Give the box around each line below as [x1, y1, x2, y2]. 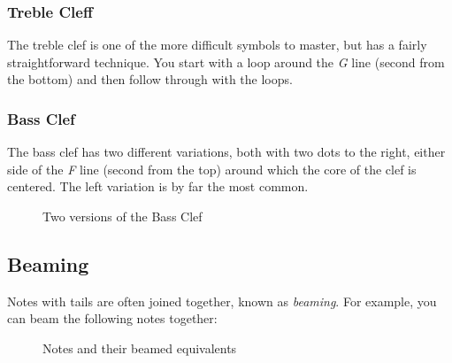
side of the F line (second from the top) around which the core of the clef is [7, 159, 417, 178]
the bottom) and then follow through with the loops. [7, 70, 293, 89]
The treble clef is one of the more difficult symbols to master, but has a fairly [7, 35, 427, 54]
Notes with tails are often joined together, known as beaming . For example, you [7, 291, 437, 310]
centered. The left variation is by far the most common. [7, 177, 309, 196]
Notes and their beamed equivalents [42, 338, 237, 357]
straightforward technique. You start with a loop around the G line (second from [7, 52, 445, 71]
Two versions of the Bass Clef [42, 207, 203, 225]
